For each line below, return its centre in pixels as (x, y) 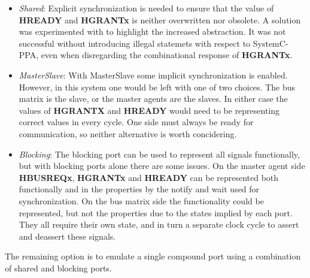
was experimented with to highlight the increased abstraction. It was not (152, 31)
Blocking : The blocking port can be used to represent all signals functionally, (159, 154)
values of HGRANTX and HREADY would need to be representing (149, 110)
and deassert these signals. (67, 236)
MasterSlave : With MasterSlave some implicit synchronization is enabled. (153, 75)
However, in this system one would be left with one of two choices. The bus (157, 87)
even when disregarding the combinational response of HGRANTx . (167, 55)
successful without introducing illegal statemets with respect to (135, 43)
